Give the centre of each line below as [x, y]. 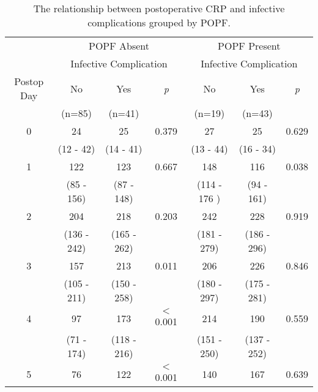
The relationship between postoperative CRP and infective [159, 8]
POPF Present [249, 46]
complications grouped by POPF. [159, 22]
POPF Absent [119, 46]
